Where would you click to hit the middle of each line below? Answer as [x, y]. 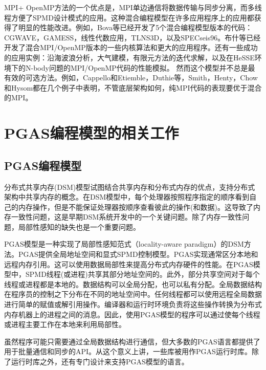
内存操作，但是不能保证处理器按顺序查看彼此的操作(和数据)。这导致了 [136, 206]
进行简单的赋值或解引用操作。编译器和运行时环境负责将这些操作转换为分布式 [133, 304]
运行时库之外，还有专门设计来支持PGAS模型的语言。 [100, 362]
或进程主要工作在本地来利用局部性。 [65, 324]
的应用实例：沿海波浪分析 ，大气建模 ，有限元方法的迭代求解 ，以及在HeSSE [129, 57]
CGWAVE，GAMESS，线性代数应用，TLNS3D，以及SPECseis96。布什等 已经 [132, 37]
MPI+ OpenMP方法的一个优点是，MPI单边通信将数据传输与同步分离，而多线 [133, 7]
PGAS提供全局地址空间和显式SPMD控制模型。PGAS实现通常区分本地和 [138, 254]
